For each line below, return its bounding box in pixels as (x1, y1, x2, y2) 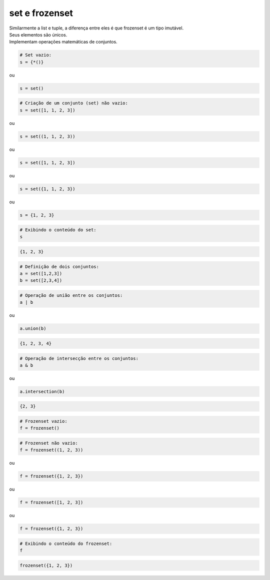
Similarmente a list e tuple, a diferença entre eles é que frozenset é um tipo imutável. (9, 25, 184, 31)
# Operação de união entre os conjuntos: (19, 293, 123, 298)
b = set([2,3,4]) (19, 278, 62, 283)
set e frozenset (9, 7, 73, 18)
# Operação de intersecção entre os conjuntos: (19, 355, 138, 361)
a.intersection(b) (19, 389, 65, 394)
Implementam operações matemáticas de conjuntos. (9, 39, 117, 45)
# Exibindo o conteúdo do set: (19, 227, 97, 233)
